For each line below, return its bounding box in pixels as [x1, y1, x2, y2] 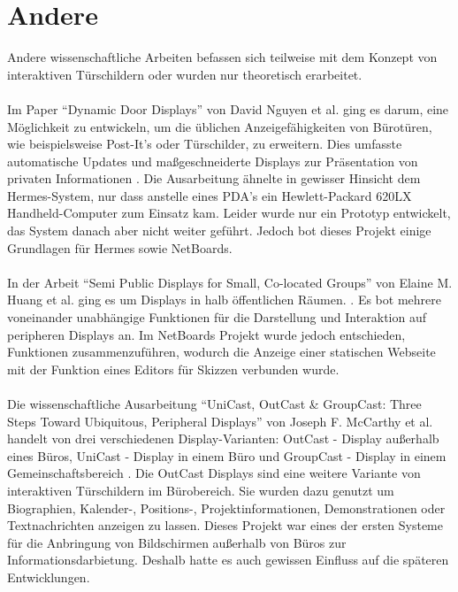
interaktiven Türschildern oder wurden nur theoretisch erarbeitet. [7, 65, 363, 83]
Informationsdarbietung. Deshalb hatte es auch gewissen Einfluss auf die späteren [7, 550, 449, 569]
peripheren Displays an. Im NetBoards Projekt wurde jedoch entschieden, [7, 325, 406, 343]
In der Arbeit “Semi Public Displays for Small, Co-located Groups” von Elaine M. [7, 273, 453, 291]
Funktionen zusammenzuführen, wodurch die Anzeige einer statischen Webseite [7, 342, 436, 361]
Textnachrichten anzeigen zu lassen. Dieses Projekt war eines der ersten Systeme [7, 516, 443, 534]
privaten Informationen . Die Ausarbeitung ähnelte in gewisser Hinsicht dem [7, 169, 421, 188]
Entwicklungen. [7, 567, 90, 586]
